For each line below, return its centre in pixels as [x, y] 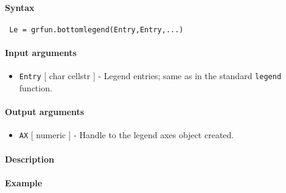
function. [36, 87]
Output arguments [45, 112]
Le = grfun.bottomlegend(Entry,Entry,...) [96, 30]
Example [24, 182]
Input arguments [41, 53]
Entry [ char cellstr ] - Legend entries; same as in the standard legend [150, 76]
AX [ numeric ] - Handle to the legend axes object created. [127, 135]
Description [30, 159]
